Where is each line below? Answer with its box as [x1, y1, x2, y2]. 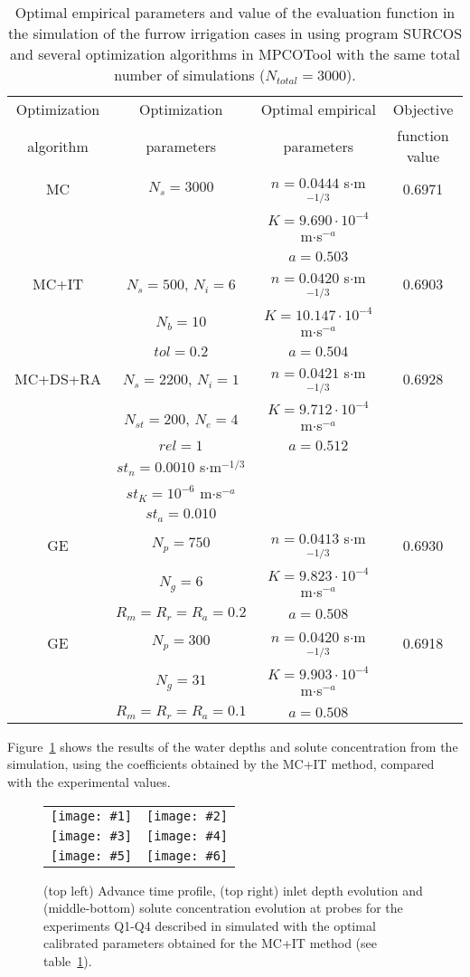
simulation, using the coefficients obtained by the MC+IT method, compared [7, 754, 435, 773]
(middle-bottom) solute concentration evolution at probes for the [43, 898, 403, 917]
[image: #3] [51, 828, 133, 843]
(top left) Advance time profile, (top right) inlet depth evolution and [43, 880, 423, 899]
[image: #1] [51, 808, 133, 823]
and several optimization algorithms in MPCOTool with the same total [10, 43, 460, 64]
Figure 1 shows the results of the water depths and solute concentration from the [7, 736, 458, 755]
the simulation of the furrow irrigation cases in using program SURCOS [7, 23, 463, 43]
